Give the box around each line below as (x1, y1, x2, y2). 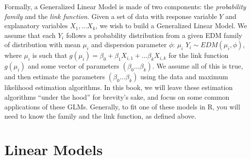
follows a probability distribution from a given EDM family (66, 30, 242, 40)
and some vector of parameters (28, 61, 119, 71)
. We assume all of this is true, (152, 61, 243, 71)
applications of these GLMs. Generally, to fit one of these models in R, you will (4, 101, 240, 111)
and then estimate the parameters (4, 71, 105, 82)
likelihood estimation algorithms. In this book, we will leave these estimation (4, 82, 233, 92)
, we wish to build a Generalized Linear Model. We (95, 20, 247, 31)
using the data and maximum (140, 71, 228, 82)
